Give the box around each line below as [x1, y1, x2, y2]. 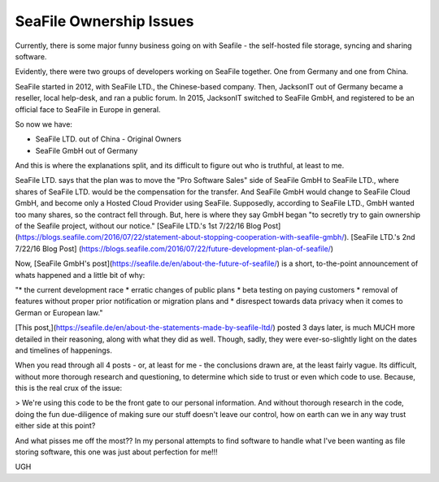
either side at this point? [15, 421, 96, 431]
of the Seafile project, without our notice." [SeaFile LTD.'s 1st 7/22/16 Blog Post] [15, 221, 281, 231]
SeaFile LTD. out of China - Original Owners [35, 134, 182, 144]
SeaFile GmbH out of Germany [35, 145, 138, 155]
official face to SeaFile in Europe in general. [15, 104, 161, 114]
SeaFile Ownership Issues [15, 12, 194, 30]
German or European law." [15, 307, 103, 317]
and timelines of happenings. [15, 345, 113, 355]
